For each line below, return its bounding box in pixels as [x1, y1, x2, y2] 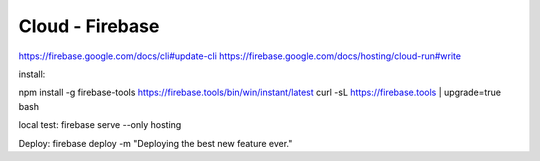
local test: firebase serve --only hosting [18, 119, 182, 131]
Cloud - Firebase [18, 15, 160, 37]
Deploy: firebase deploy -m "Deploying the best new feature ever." [18, 137, 293, 149]
